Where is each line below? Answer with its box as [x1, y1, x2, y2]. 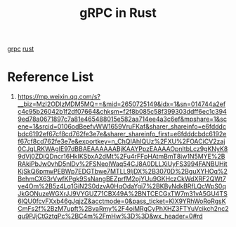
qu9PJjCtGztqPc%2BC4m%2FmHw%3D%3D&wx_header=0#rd [17, 212, 203, 221]
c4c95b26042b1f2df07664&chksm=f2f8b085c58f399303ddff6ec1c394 [17, 108, 227, 116]
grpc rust [7, 44, 34, 53]
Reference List [7, 69, 93, 85]
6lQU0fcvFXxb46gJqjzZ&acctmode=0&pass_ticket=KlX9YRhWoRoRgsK [17, 197, 226, 205]
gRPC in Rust [79, 5, 157, 21]
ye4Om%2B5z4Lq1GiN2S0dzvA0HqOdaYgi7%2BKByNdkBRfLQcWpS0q [17, 182, 227, 190]
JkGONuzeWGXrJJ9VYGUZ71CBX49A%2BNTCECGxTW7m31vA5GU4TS [17, 190, 228, 198]
